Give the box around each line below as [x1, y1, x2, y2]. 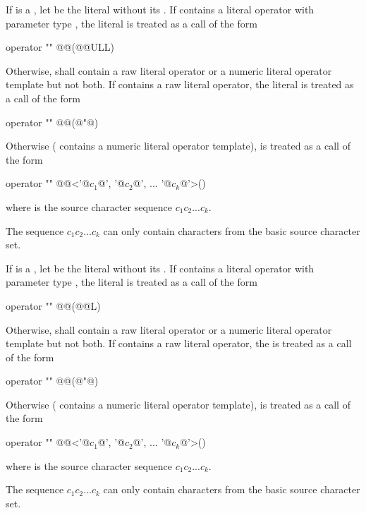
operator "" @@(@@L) [6, 298, 101, 313]
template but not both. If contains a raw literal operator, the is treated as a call [6, 336, 352, 351]
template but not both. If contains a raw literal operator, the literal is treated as [6, 77, 354, 92]
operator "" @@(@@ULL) [6, 40, 115, 54]
